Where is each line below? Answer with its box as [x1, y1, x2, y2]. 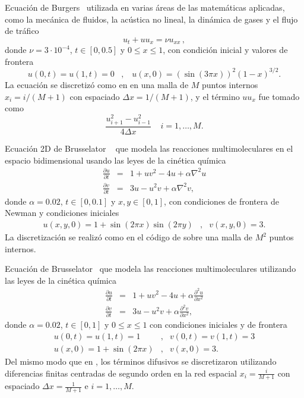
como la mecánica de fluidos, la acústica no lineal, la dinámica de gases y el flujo [5, 12, 298, 25]
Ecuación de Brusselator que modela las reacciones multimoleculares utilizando [5, 262, 296, 275]
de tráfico [5, 24, 39, 37]
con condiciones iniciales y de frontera [150, 318, 287, 331]
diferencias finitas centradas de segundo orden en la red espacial [5, 366, 237, 379]
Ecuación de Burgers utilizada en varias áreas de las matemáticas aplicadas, [5, 1, 285, 13]
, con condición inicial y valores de [163, 43, 288, 56]
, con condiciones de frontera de [164, 195, 279, 207]
